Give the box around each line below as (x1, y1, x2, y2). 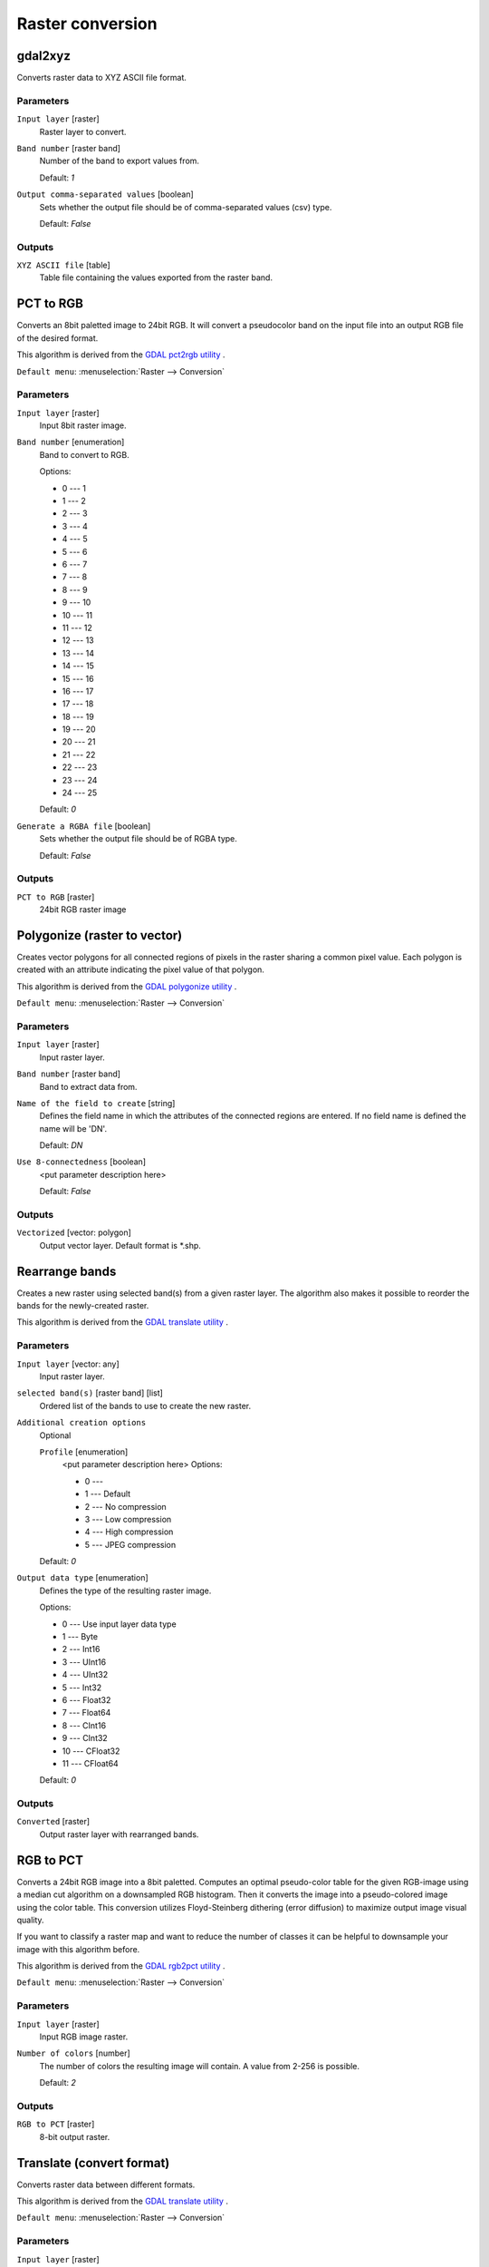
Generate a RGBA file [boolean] (16, 821, 151, 832)
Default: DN (39, 1140, 83, 1151)
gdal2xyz (16, 48, 72, 63)
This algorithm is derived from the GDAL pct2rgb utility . (16, 349, 225, 360)
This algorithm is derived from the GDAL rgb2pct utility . (16, 1961, 225, 1971)
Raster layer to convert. (39, 126, 127, 137)
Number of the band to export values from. (39, 155, 199, 167)
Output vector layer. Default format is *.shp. (39, 1240, 201, 1250)
